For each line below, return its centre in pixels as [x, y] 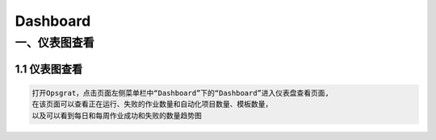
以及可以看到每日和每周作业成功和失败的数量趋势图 [117, 115]
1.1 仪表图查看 [49, 69]
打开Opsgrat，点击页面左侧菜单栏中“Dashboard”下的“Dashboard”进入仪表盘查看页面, [181, 93]
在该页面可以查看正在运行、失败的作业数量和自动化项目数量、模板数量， [152, 104]
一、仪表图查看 [55, 43]
